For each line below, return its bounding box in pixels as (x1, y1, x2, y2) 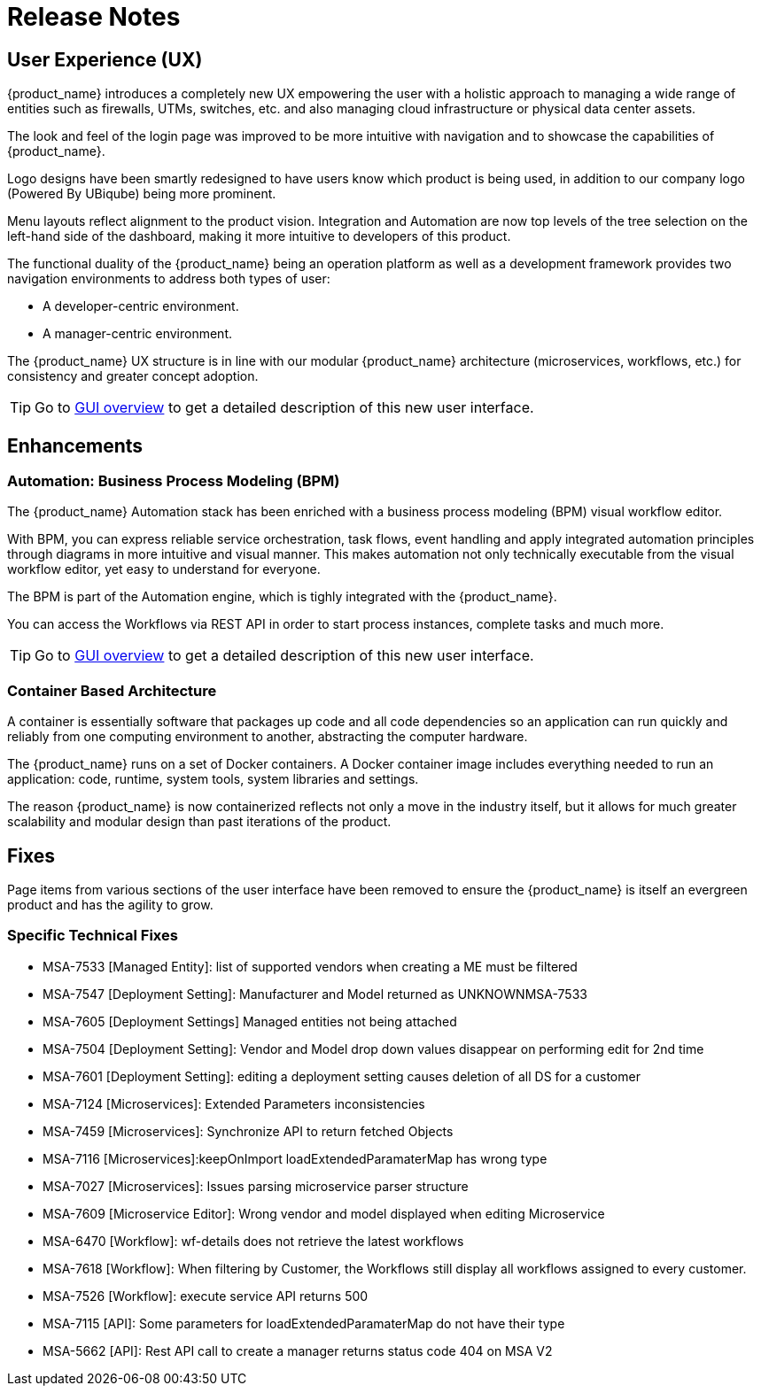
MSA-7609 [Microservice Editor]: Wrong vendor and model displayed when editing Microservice (43, 1205, 605, 1221)
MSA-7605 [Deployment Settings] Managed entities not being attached (43, 1013, 457, 1029)
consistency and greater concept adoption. (7, 368, 259, 384)
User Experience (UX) (7, 48, 203, 71)
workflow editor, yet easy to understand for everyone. (7, 561, 321, 577)
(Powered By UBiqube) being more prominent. (7, 186, 276, 202)
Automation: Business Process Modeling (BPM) (7, 472, 340, 491)
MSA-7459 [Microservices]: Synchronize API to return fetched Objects (43, 1123, 454, 1139)
